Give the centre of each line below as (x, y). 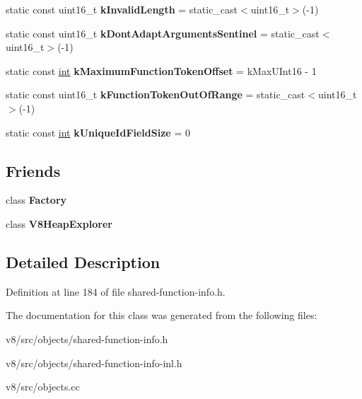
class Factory (36, 200)
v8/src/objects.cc (43, 387)
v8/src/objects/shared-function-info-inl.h (94, 363)
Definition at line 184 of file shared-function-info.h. (116, 291)
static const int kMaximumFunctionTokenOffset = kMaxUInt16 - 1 (161, 70)
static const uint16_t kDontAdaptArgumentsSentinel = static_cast (163, 33)
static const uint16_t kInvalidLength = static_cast (122, 9)
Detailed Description (83, 261)
